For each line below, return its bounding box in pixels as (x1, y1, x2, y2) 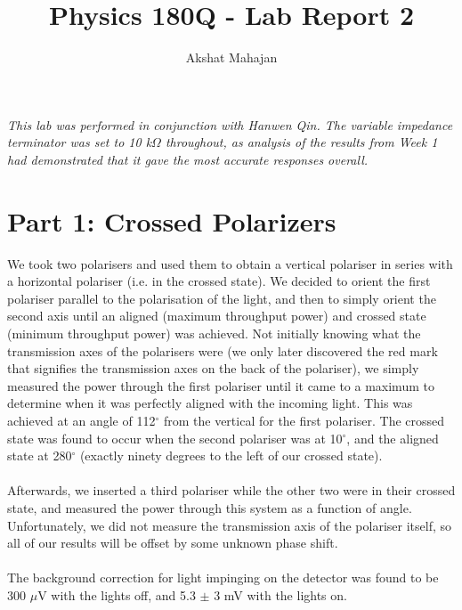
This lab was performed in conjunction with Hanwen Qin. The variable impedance (7, 115, 453, 134)
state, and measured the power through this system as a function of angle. (7, 498, 412, 516)
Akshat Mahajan (185, 48, 278, 67)
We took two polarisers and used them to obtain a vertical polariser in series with (7, 254, 453, 272)
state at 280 (7, 446, 72, 465)
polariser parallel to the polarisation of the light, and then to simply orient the (7, 289, 436, 307)
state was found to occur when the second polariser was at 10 (7, 428, 343, 447)
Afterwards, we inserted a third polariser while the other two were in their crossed (7, 481, 456, 500)
